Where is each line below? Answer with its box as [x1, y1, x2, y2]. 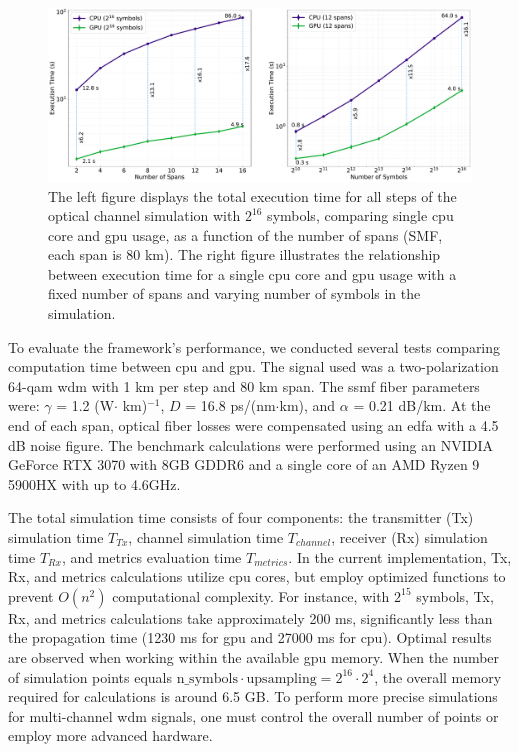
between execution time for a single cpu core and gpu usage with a [48, 263, 457, 284]
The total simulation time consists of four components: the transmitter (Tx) [8, 507, 474, 528]
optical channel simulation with [48, 205, 241, 226]
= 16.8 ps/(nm [185, 395, 276, 416]
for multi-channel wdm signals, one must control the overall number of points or [8, 705, 499, 726]
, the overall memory [374, 666, 502, 687]
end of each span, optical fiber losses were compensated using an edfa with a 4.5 [8, 415, 499, 436]
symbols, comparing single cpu [267, 205, 454, 226]
